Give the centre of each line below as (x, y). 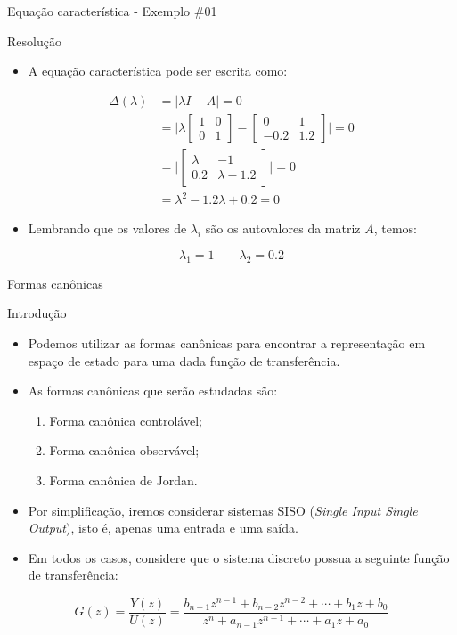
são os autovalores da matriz (283, 228)
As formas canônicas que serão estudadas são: (153, 391)
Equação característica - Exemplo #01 (112, 11)
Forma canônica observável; (124, 450)
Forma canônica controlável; (126, 420)
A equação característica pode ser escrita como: (158, 71)
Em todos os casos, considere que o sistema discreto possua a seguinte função (239, 557)
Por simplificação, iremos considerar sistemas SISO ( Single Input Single (223, 510)
